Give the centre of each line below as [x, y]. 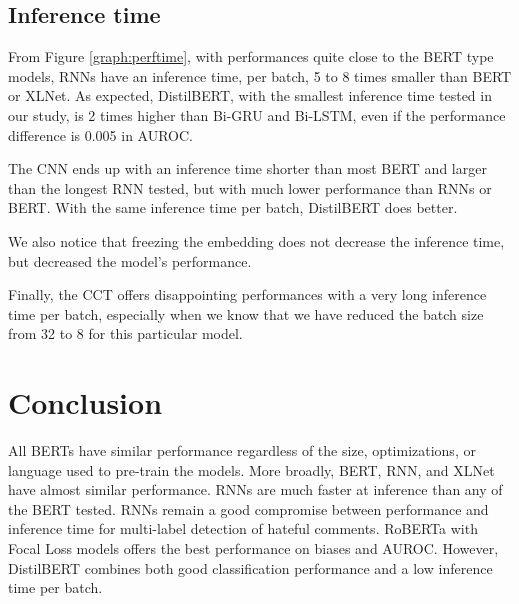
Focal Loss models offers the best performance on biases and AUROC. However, [253, 548]
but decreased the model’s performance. [130, 260]
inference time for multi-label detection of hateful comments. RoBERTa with [243, 528]
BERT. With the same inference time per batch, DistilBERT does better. [233, 207]
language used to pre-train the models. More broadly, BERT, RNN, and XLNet [251, 469]
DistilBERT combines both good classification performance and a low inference [250, 567]
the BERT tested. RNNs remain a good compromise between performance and [248, 508]
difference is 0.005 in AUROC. [101, 134]
